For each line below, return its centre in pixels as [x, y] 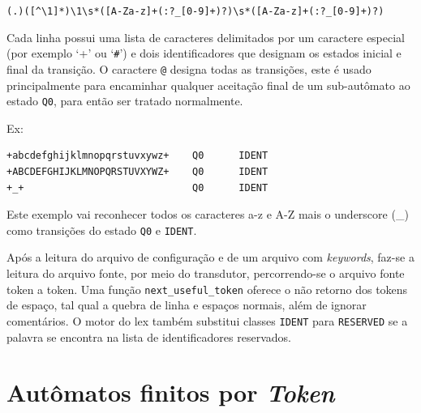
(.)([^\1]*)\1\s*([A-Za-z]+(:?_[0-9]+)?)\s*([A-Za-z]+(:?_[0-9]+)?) [195, 11]
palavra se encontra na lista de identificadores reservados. [149, 336]
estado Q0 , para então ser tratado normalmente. [125, 101]
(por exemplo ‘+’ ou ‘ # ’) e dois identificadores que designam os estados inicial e [204, 53]
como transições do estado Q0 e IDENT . [102, 230]
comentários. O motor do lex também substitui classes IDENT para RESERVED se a [207, 320]
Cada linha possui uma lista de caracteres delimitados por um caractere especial [206, 37]
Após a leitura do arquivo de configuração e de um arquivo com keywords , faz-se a [210, 257]
